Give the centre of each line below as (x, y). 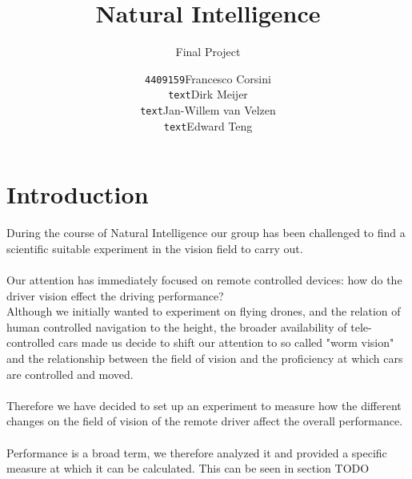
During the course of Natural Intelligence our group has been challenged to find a (206, 233)
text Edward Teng (208, 125)
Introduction (78, 194)
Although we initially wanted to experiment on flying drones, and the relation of (204, 311)
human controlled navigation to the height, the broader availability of (177, 326)
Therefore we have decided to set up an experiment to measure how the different (204, 405)
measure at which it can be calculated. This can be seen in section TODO (188, 468)
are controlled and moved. (70, 374)
